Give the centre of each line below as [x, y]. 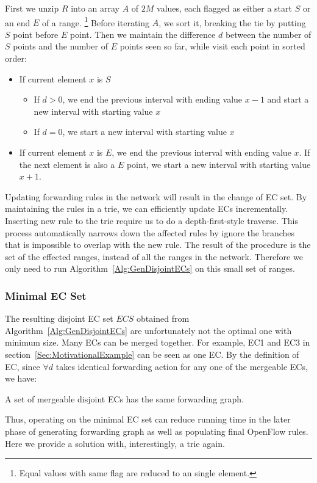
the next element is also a [67, 164]
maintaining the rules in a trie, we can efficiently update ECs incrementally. [147, 209]
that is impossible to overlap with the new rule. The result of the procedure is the [158, 245]
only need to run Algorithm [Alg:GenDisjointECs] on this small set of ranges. [150, 268]
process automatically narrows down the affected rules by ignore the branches [150, 232]
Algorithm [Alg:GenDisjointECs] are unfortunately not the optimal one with [148, 330]
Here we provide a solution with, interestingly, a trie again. [115, 443]
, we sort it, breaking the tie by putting [232, 22]
